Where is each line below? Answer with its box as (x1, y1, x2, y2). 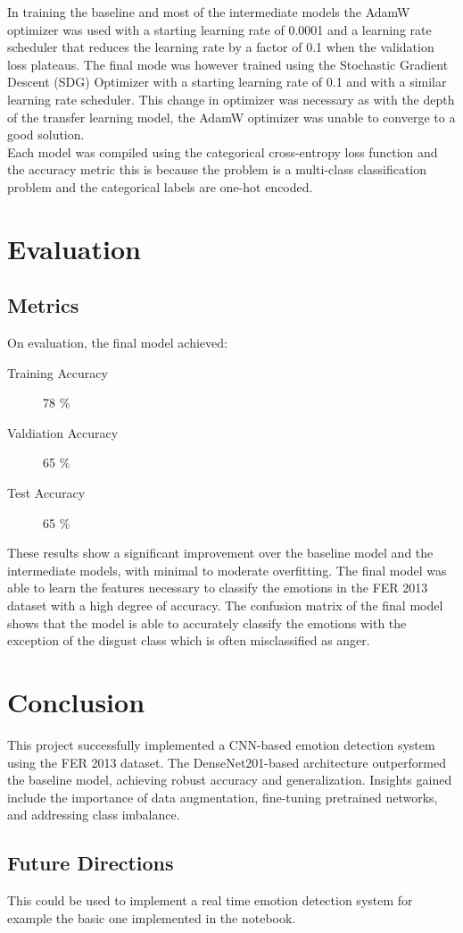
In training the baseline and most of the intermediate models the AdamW (7, 3, 410, 21)
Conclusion (7, 684, 145, 720)
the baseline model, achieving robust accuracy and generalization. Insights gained (7, 770, 452, 789)
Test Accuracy (7, 483, 86, 502)
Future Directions (7, 849, 174, 877)
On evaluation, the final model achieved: (7, 333, 227, 352)
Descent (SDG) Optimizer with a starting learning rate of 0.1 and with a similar (7, 72, 447, 91)
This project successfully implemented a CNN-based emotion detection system (7, 735, 435, 753)
